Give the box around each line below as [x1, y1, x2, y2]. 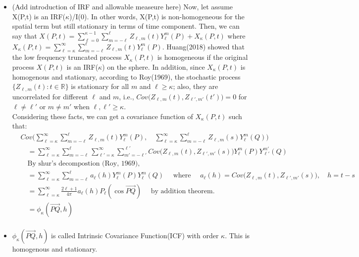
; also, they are [173, 81, 218, 91]
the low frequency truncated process [12, 52, 122, 62]
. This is [225, 230, 250, 240]
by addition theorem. [151, 187, 215, 195]
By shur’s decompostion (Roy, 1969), [27, 160, 140, 167]
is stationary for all [71, 81, 129, 91]
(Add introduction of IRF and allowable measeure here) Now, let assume [12, 1, 233, 11]
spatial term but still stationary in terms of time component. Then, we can [12, 21, 240, 31]
